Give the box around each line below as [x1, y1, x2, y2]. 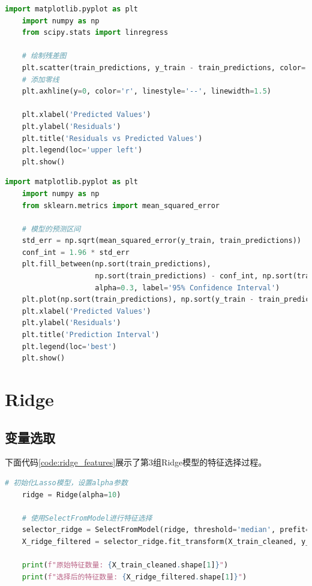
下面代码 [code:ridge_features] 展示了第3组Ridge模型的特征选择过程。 [5, 456, 267, 468]
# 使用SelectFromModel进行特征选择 [22, 513, 152, 522]
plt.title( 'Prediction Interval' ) [22, 330, 160, 339]
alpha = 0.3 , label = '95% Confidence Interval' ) [95, 283, 280, 292]
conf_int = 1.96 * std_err [22, 248, 130, 257]
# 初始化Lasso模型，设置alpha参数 [5, 478, 128, 487]
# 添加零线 [22, 75, 59, 84]
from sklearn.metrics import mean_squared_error [22, 201, 220, 210]
